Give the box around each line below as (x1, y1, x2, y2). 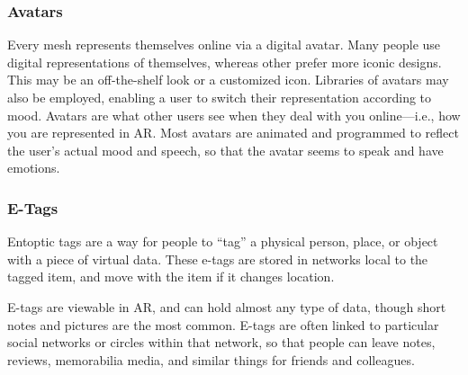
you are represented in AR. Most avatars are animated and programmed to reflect (7, 123, 459, 142)
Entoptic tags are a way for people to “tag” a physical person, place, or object (7, 232, 438, 251)
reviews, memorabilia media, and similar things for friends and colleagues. (7, 350, 415, 369)
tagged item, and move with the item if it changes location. (7, 267, 335, 286)
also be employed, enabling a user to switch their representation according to (7, 88, 432, 106)
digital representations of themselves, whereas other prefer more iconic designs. (7, 52, 442, 71)
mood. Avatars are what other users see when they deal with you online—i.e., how (7, 105, 461, 124)
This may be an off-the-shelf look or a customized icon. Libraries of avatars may (7, 70, 449, 89)
